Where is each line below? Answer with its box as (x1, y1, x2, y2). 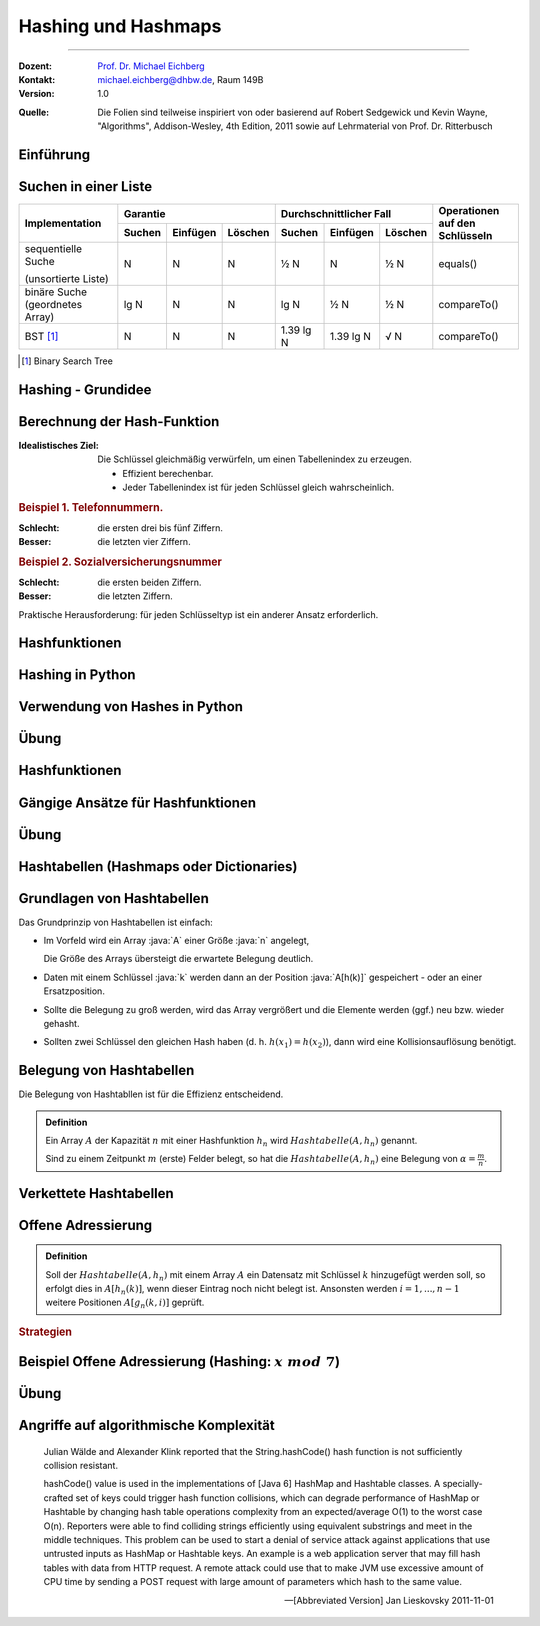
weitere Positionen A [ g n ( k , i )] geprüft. (45, 1296, 205, 1311)
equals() (438, 257, 478, 271)
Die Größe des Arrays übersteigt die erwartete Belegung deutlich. (43, 953, 314, 965)
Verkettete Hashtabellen (18, 1185, 174, 1202)
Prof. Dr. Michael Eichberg (97, 60, 205, 72)
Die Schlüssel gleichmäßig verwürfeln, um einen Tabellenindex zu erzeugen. (97, 453, 412, 465)
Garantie (123, 206, 166, 220)
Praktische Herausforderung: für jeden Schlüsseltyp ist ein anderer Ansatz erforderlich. (18, 608, 379, 620)
